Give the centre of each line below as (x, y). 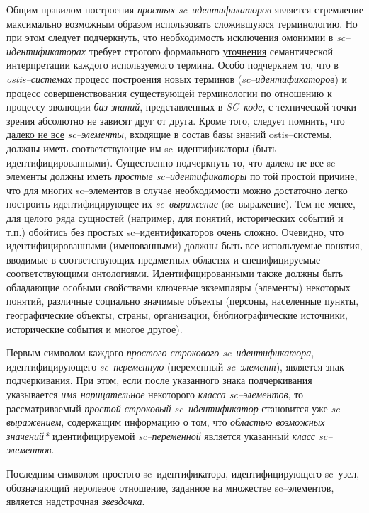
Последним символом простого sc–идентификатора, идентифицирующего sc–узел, (183, 473)
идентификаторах (46, 51)
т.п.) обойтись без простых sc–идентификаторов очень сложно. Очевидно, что (175, 231)
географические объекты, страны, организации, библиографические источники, (177, 315)
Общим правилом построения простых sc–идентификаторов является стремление (185, 9)
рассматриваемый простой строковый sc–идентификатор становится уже (167, 408)
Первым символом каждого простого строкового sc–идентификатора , (160, 353)
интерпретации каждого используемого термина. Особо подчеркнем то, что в (172, 65)
